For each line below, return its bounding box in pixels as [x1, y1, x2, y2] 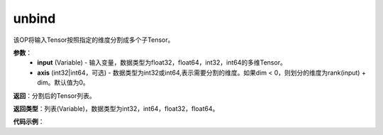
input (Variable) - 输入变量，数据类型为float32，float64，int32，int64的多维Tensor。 [37, 58, 287, 67]
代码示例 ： [13, 117, 45, 126]
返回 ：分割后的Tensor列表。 [13, 91, 96, 99]
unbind [13, 11, 56, 26]
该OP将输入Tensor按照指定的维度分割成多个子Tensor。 [13, 36, 174, 44]
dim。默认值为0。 [37, 78, 90, 87]
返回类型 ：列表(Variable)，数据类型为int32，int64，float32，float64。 [13, 104, 219, 113]
